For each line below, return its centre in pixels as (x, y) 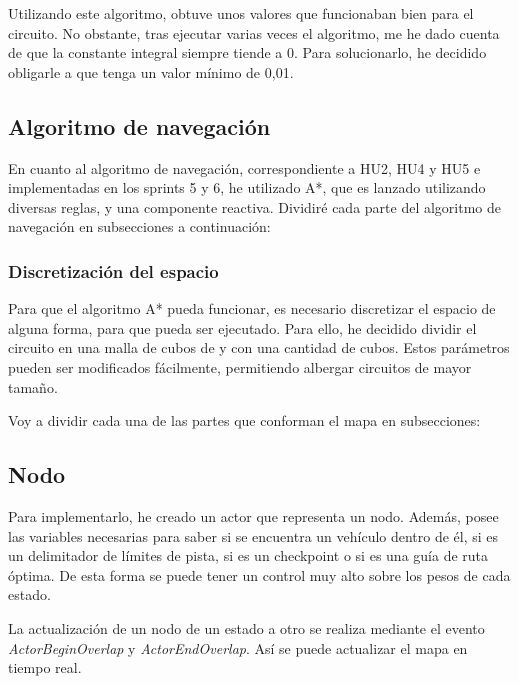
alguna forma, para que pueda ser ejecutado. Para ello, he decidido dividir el (242, 327)
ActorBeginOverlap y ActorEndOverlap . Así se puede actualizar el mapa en (238, 647)
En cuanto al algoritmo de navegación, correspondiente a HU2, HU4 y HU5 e (244, 167)
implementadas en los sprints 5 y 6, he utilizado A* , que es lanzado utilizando (247, 187)
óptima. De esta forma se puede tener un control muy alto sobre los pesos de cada (259, 574)
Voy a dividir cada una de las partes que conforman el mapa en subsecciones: (244, 420)
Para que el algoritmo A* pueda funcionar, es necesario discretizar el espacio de (252, 308)
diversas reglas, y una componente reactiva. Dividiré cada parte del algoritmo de (254, 206)
